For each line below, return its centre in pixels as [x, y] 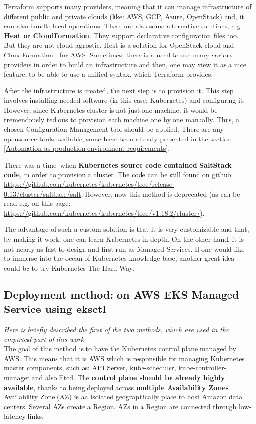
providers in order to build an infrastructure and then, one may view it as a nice [125, 64]
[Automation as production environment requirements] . [87, 148]
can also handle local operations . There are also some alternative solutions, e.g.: [124, 26]
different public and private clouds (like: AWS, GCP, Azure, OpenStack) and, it [124, 16]
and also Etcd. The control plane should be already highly [128, 377]
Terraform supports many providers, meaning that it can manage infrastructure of [128, 6]
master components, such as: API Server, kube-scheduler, [90, 368]
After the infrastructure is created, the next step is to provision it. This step [119, 90]
